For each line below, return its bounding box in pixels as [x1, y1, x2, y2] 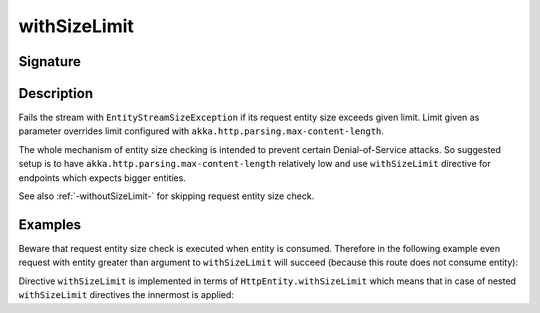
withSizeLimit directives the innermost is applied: [18, 289, 235, 301]
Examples [18, 216, 82, 233]
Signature [18, 53, 82, 70]
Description [18, 85, 94, 102]
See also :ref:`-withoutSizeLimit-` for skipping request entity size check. [18, 190, 315, 202]
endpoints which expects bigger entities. [18, 171, 187, 184]
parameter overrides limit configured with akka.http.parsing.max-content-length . [18, 125, 385, 137]
